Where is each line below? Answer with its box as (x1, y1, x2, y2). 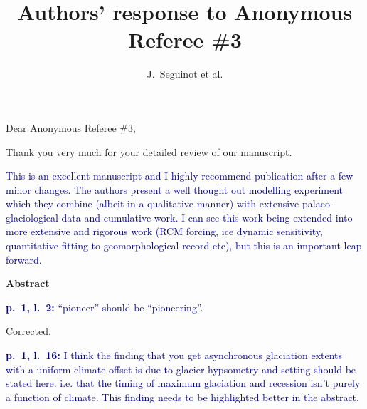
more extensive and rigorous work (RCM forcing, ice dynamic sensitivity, (6, 224, 323, 239)
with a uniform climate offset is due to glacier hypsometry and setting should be (6, 361, 356, 376)
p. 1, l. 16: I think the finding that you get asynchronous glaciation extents (6, 348, 343, 363)
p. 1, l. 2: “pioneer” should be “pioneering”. (6, 299, 203, 314)
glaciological (6, 209, 58, 224)
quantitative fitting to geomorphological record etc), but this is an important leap (6, 238, 362, 253)
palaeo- (302, 196, 334, 211)
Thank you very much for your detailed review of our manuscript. (6, 144, 292, 159)
